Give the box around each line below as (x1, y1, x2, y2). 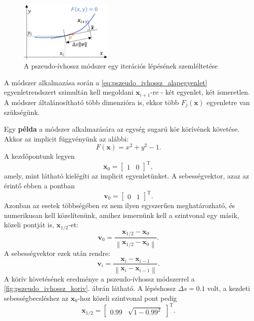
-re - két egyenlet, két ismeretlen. (150, 87, 250, 97)
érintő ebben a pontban (4, 180, 75, 190)
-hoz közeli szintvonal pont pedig (78, 293, 177, 303)
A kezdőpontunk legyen (4, 151, 75, 161)
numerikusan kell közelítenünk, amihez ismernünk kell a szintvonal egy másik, (4, 210, 239, 220)
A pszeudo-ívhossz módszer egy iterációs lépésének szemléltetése (24, 61, 218, 71)
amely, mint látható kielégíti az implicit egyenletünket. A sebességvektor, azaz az (4, 171, 250, 181)
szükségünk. (4, 107, 40, 117)
